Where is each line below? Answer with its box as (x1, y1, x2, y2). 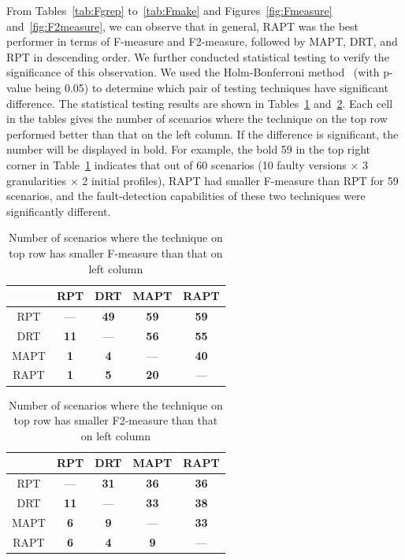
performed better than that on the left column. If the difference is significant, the (6, 125, 399, 142)
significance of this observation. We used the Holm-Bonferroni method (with (6, 64, 380, 80)
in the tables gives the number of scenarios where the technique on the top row (6, 110, 388, 127)
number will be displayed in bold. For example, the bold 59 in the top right (6, 141, 371, 158)
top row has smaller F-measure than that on (9, 244, 223, 261)
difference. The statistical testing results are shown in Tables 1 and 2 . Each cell (6, 95, 393, 111)
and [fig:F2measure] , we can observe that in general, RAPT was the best (6, 17, 359, 34)
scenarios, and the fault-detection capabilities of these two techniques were (6, 187, 366, 204)
